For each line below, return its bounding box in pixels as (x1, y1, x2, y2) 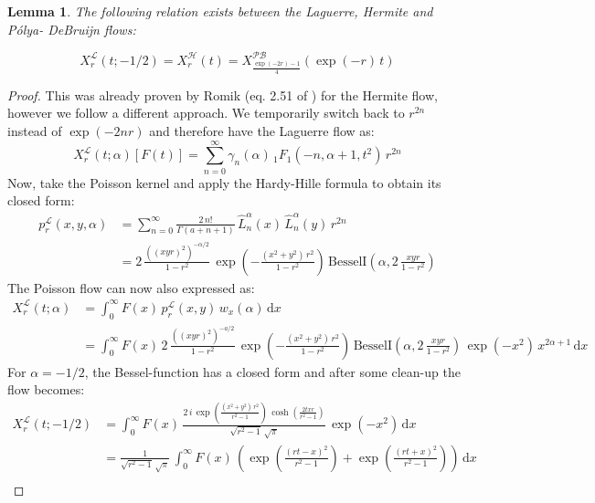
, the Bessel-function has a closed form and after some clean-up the (84, 362, 461, 381)
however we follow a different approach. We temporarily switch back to (7, 103, 405, 122)
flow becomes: (7, 380, 85, 399)
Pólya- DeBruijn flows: (7, 19, 136, 38)
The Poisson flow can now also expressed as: (7, 278, 255, 297)
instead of (7, 121, 62, 140)
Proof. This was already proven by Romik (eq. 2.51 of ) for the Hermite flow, (7, 85, 438, 104)
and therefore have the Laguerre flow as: (149, 121, 375, 140)
